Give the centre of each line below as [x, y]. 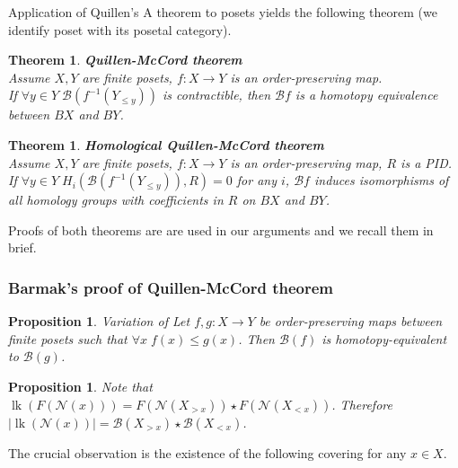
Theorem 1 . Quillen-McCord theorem [125, 60]
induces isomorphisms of [381, 180]
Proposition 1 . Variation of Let [99, 321]
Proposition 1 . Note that [80, 386]
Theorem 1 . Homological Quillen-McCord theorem [166, 144]
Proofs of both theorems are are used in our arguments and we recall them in [221, 230]
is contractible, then [216, 95]
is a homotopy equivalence [366, 95]
